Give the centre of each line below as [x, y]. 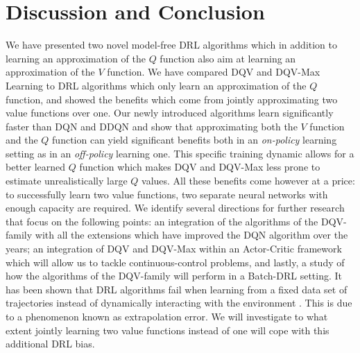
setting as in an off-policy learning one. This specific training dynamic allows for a [180, 153]
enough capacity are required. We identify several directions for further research [175, 208]
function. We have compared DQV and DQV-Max [214, 72]
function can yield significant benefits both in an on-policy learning [195, 140]
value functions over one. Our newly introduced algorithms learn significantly [170, 113]
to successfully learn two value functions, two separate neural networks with [167, 194]
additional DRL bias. [50, 344]
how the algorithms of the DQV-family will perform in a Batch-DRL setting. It [174, 276]
